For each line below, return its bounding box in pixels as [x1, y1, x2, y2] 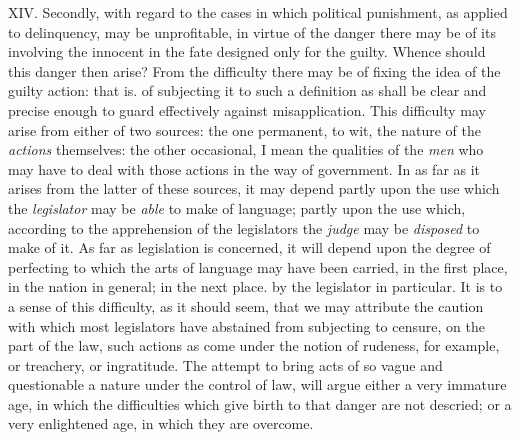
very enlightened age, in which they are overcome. [8, 413, 314, 434]
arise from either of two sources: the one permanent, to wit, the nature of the [8, 119, 481, 140]
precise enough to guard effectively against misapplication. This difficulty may [8, 99, 486, 120]
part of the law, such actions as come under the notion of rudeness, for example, [8, 335, 500, 356]
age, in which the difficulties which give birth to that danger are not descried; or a [8, 393, 512, 414]
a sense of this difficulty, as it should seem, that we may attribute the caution [8, 295, 484, 316]
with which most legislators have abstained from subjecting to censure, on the [8, 315, 485, 336]
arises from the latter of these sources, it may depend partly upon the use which [8, 178, 500, 199]
